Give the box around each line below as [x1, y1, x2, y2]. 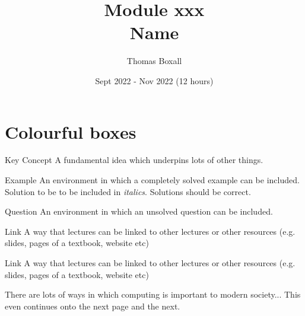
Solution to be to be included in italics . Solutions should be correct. [5, 185, 251, 197]
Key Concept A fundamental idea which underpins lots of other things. [5, 154, 263, 166]
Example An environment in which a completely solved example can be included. [5, 174, 300, 186]
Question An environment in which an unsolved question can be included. [5, 205, 273, 218]
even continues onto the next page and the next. [5, 299, 180, 312]
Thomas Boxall [126, 55, 182, 67]
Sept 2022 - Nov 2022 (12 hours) [95, 74, 214, 87]
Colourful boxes [5, 119, 136, 143]
